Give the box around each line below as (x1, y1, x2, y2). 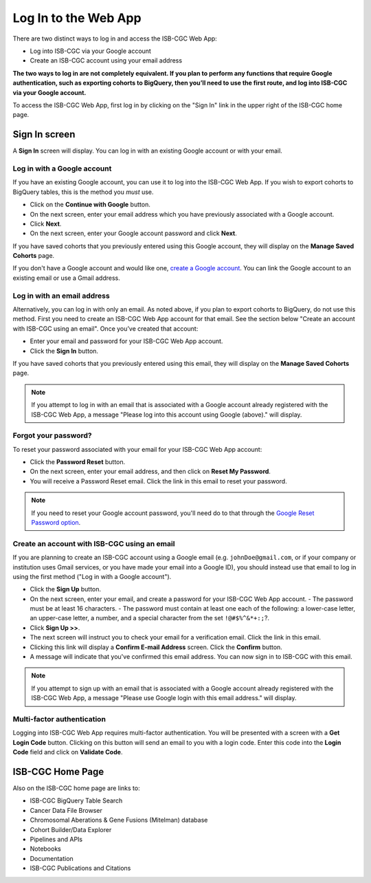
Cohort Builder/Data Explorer (30, 825, 112, 833)
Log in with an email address (12, 291, 110, 301)
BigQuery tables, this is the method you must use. (12, 188, 154, 196)
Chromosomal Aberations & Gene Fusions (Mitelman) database (30, 816, 208, 825)
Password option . (31, 518, 81, 526)
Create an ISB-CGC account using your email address (30, 56, 182, 65)
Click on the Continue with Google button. (30, 200, 150, 209)
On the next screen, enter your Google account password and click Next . (30, 229, 237, 237)
